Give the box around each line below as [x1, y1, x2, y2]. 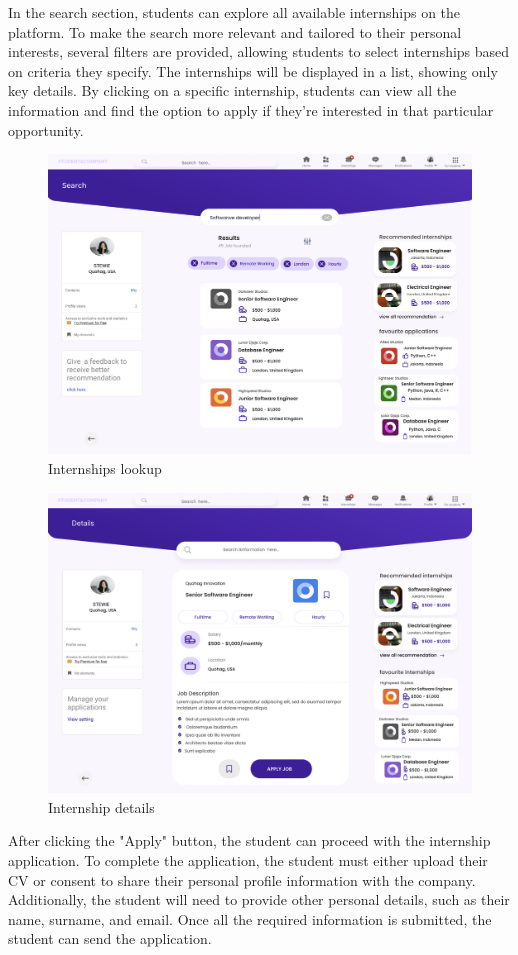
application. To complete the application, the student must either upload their [8, 849, 488, 870]
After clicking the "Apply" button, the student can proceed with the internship [8, 830, 491, 851]
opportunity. [8, 119, 84, 140]
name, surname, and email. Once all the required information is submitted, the [8, 908, 492, 929]
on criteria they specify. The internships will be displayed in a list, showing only [8, 60, 498, 81]
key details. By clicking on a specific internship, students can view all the [8, 80, 457, 101]
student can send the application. [8, 928, 212, 949]
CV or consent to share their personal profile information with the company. [8, 869, 476, 890]
